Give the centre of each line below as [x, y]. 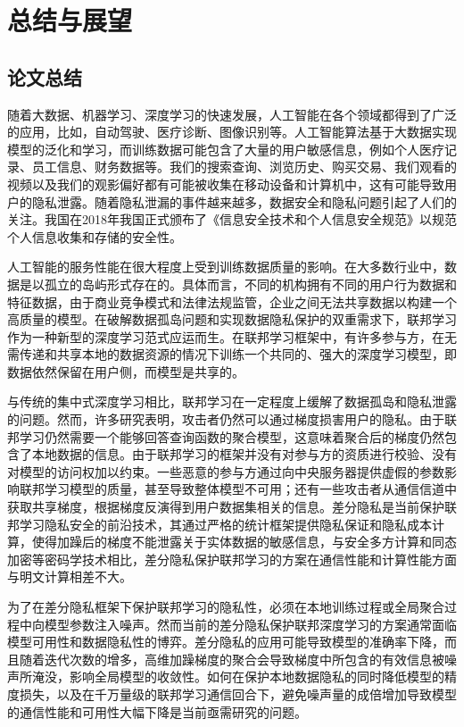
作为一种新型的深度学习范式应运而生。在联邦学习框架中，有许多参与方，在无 [232, 336]
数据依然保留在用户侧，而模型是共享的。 [126, 371]
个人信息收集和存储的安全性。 [95, 236]
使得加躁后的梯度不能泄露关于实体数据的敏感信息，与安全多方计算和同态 [244, 542]
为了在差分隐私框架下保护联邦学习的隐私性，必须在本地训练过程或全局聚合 [226, 607]
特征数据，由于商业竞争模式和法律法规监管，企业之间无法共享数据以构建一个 [232, 301]
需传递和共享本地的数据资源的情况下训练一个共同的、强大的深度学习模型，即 [232, 354]
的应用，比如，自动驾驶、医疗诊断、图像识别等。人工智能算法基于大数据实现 [232, 132]
